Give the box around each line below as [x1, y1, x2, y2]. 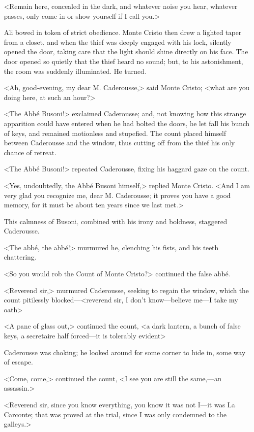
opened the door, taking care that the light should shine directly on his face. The [4, 46, 248, 57]
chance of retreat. [4, 147, 56, 157]
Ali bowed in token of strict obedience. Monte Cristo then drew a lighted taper [4, 27, 242, 37]
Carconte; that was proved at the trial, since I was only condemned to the [4, 409, 226, 419]
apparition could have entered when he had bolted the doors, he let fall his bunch [4, 118, 250, 128]
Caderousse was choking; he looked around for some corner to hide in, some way [4, 347, 246, 357]
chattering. [4, 252, 36, 262]
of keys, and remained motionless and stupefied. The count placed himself [4, 128, 226, 138]
